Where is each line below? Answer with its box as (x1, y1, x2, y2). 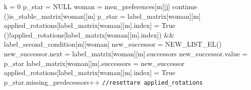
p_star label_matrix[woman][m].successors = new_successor (4, 58, 185, 68)
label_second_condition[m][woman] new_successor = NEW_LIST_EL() (4, 39, 222, 49)
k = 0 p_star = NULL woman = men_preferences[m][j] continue (4, 1, 197, 11)
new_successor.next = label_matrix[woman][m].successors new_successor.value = (4, 48, 248, 58)
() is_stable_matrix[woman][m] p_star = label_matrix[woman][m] (4, 11, 201, 21)
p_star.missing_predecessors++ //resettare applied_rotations (4, 77, 203, 87)
